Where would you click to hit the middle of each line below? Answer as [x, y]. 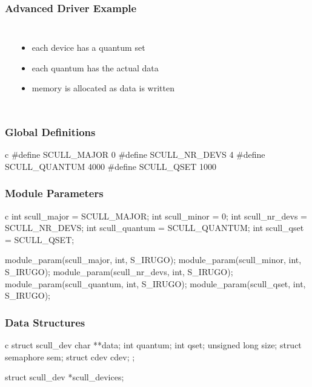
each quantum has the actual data [95, 67]
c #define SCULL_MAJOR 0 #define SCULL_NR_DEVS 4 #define [135, 154]
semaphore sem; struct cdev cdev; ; [70, 356]
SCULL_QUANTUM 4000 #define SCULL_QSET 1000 [111, 166]
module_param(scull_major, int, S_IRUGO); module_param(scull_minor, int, [153, 260]
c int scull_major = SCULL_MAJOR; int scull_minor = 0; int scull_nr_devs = [156, 216]
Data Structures [45, 322]
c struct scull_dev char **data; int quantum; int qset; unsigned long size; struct [153, 345]
